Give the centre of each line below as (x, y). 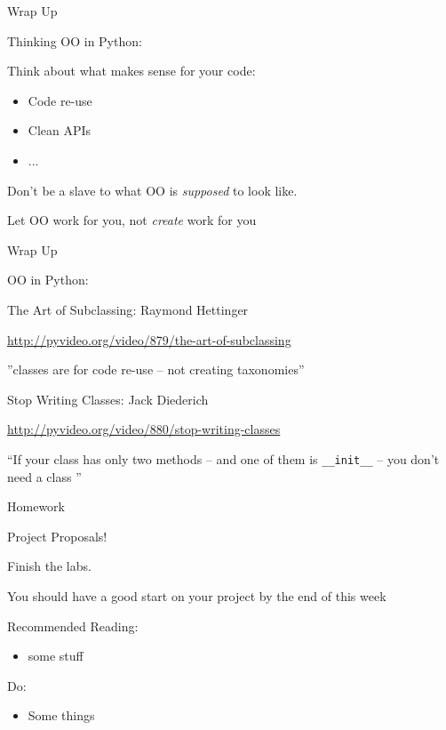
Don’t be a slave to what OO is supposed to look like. (152, 190)
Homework (36, 506)
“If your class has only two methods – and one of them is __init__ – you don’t (223, 458)
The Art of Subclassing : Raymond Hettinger (128, 309)
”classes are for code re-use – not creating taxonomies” (156, 369)
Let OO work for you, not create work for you (132, 220)
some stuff (56, 656)
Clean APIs (60, 130)
